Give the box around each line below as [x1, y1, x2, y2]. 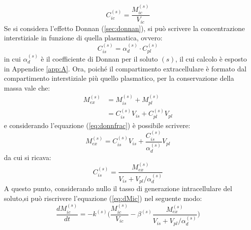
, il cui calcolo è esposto [175, 53, 247, 64]
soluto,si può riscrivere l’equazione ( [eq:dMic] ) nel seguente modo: [4, 193, 202, 203]
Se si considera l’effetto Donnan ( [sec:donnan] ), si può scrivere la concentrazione [4, 23, 245, 33]
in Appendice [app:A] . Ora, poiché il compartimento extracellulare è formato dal [4, 63, 247, 73]
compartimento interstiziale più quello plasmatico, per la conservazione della [4, 73, 234, 83]
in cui [4, 53, 21, 64]
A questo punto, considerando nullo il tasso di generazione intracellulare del [4, 183, 232, 194]
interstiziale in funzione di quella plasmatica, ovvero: [4, 33, 162, 43]
